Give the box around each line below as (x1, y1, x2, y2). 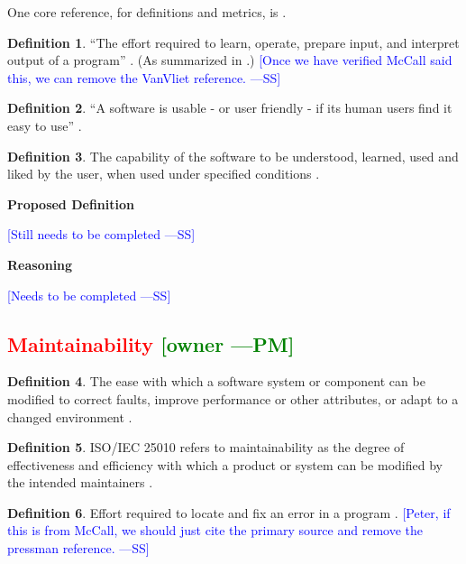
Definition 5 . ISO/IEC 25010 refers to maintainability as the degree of (7, 438, 405, 457)
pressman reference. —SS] (7, 539, 150, 558)
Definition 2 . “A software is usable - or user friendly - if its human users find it (7, 98, 452, 117)
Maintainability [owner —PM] (7, 329, 295, 357)
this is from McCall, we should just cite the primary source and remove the (7, 521, 423, 540)
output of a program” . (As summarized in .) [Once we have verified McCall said (7, 51, 452, 69)
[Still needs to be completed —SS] (7, 225, 196, 244)
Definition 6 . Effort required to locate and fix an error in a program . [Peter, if (7, 503, 451, 522)
